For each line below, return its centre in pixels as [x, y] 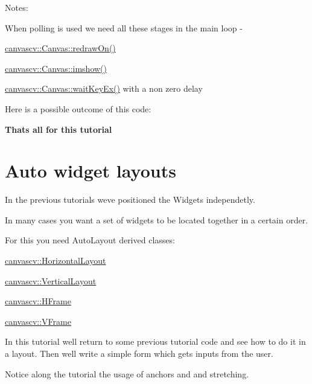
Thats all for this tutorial [59, 129]
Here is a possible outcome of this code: [78, 108]
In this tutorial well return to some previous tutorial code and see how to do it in [155, 341]
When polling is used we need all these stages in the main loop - [124, 27]
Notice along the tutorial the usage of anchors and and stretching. [127, 373]
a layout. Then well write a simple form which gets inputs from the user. [139, 354]
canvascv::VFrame [38, 321]
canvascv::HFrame [38, 301]
